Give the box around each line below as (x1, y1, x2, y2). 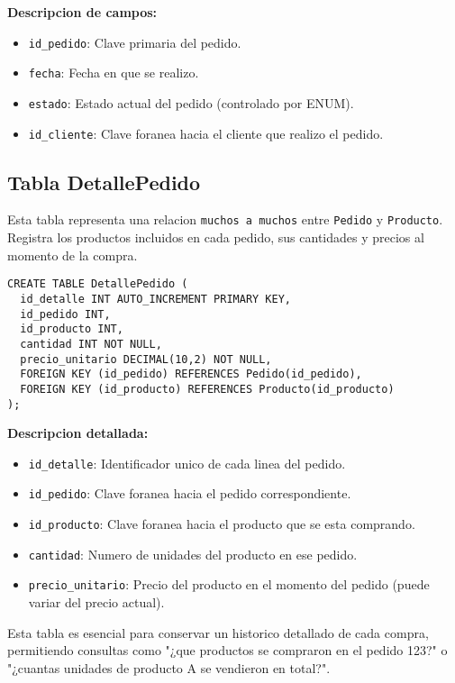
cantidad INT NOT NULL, (20, 337, 162, 351)
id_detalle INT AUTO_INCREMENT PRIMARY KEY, (20, 292, 291, 305)
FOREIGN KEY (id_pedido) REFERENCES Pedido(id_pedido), (20, 368, 362, 381)
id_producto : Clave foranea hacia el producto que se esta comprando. (28, 515, 415, 533)
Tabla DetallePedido (7, 168, 201, 196)
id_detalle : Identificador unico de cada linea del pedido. (28, 453, 346, 472)
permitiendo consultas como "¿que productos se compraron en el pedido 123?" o (7, 641, 448, 660)
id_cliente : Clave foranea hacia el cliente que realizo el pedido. (28, 123, 384, 142)
